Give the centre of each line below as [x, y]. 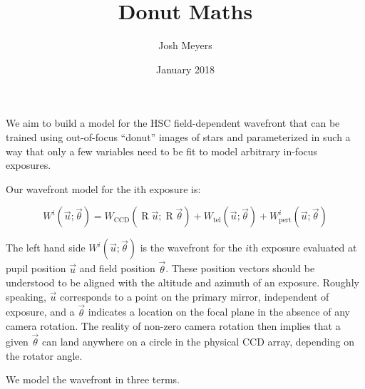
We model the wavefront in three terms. [93, 379]
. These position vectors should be [240, 268]
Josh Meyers [185, 45]
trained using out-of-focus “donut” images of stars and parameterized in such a [178, 136]
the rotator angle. [44, 355]
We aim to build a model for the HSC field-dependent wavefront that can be [173, 123]
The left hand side [46, 248]
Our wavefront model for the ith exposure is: [103, 188]
